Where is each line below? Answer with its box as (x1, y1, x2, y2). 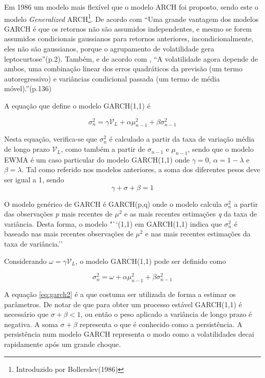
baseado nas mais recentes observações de (4, 228, 134, 239)
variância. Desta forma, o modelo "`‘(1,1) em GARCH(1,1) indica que (4, 218, 222, 229)
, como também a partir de (61, 144, 145, 154)
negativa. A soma (4, 318, 58, 329)
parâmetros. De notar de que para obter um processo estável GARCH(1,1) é (4, 299, 242, 309)
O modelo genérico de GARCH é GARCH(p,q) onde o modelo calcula (4, 198, 222, 209)
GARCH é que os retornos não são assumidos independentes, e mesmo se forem (4, 23, 252, 34)
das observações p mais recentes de (4, 208, 113, 219)
